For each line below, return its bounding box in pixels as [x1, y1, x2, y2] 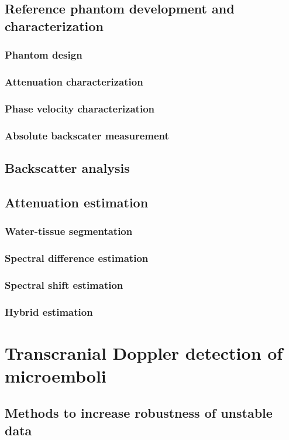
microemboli [5, 363, 106, 387]
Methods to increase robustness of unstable [5, 404, 273, 422]
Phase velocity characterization [5, 101, 155, 115]
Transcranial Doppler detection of [5, 340, 283, 364]
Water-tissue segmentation [5, 224, 133, 238]
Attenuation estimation [5, 193, 149, 211]
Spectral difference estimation [5, 250, 149, 265]
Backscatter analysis [5, 158, 130, 176]
